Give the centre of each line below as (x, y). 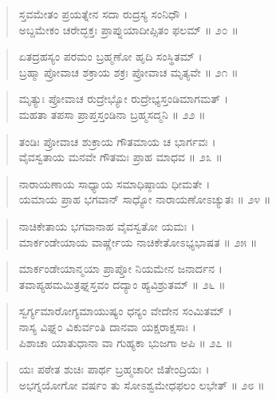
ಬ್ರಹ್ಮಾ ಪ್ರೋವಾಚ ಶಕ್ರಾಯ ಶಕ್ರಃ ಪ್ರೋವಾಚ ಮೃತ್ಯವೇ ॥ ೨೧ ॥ (128, 71)
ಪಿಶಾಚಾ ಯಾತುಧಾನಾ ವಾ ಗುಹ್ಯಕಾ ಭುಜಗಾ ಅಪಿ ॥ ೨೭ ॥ (126, 342)
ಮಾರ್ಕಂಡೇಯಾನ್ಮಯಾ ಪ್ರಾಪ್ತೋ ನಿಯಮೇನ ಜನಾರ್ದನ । (120, 269)
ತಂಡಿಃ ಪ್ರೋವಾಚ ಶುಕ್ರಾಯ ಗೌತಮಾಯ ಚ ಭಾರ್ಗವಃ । (117, 141)
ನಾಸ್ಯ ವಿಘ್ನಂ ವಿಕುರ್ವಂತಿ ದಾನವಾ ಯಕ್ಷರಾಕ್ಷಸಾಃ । (107, 326)
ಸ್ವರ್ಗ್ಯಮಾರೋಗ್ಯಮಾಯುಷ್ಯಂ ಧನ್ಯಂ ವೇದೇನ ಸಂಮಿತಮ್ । (125, 311)
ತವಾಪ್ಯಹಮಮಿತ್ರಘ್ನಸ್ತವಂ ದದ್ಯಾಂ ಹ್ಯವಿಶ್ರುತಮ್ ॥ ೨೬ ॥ (122, 284)
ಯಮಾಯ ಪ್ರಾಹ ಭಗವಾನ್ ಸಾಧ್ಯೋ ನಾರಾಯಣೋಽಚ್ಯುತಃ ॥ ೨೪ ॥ (145, 199)
